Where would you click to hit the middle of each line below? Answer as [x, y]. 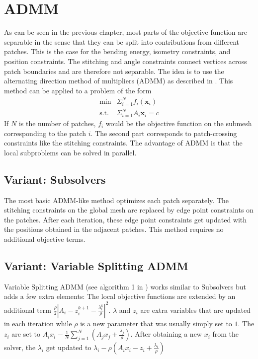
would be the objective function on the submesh [179, 123]
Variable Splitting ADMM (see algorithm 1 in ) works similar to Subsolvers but [125, 286]
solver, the [20, 347]
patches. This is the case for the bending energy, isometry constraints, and [117, 51]
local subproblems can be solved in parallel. [70, 152]
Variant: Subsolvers [55, 179]
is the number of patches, [57, 123]
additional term [28, 310]
